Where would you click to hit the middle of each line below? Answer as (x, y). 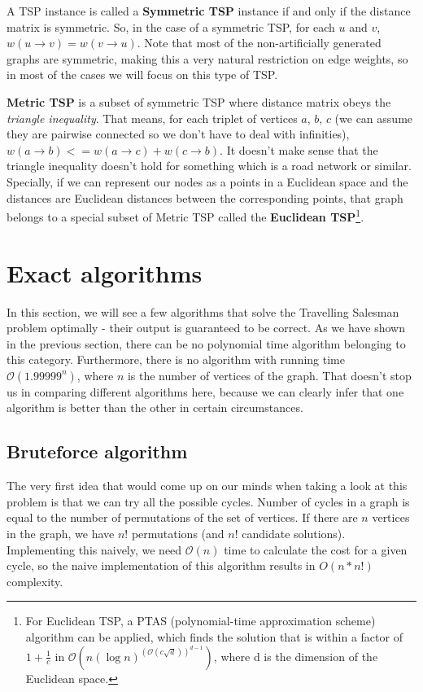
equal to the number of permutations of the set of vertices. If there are (182, 517)
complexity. (35, 581)
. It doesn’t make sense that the (299, 149)
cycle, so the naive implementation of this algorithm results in (161, 565)
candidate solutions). (294, 534)
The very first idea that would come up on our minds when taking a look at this (207, 486)
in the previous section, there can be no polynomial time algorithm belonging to (206, 343)
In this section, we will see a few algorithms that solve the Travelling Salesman (203, 311)
